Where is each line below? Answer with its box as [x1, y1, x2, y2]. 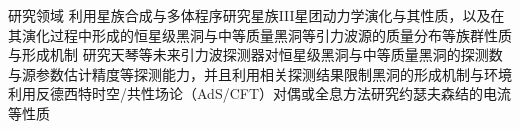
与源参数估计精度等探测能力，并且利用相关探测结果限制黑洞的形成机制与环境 [8, 63, 512, 84]
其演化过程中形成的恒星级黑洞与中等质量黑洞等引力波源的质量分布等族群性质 [8, 24, 512, 45]
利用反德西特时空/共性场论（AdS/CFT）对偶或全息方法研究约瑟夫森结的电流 [8, 83, 512, 104]
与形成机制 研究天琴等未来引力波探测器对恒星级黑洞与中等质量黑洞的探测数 [8, 44, 503, 65]
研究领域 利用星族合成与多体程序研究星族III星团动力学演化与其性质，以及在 [8, 5, 505, 25]
